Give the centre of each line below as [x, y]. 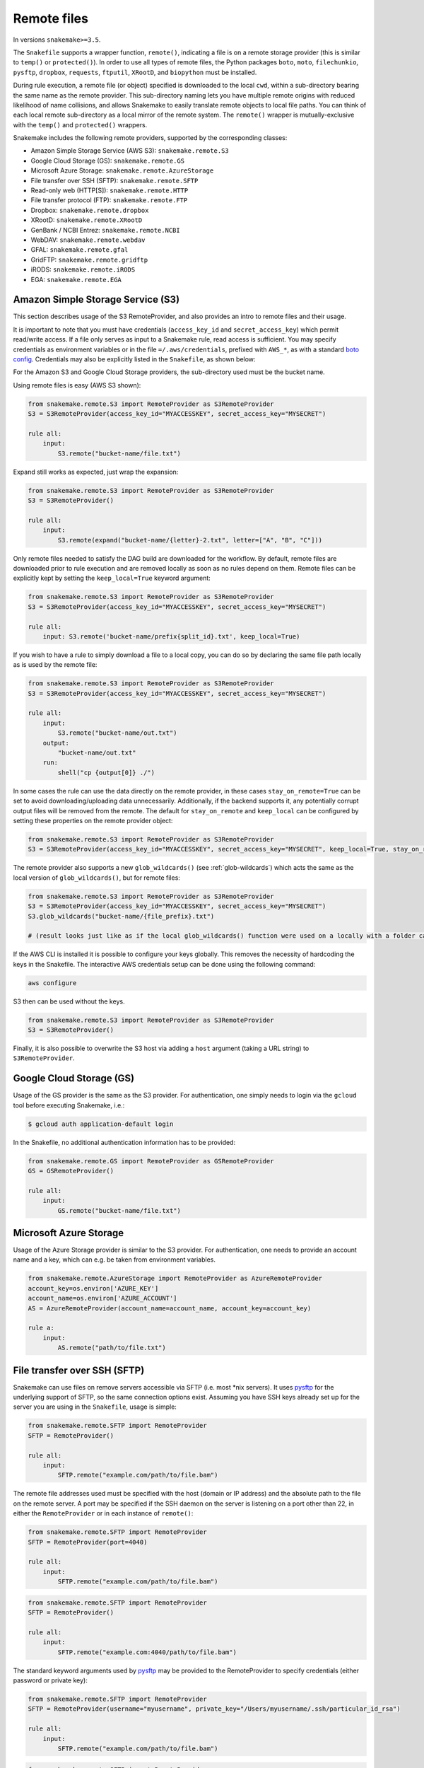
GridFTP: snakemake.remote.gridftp [89, 260]
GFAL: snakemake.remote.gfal [79, 250]
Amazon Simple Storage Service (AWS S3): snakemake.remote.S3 [130, 151]
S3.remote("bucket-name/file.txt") [119, 453]
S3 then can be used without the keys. [69, 1001]
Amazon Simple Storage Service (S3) [96, 299]
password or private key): [50, 1680]
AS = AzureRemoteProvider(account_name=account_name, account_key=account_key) [170, 1308]
